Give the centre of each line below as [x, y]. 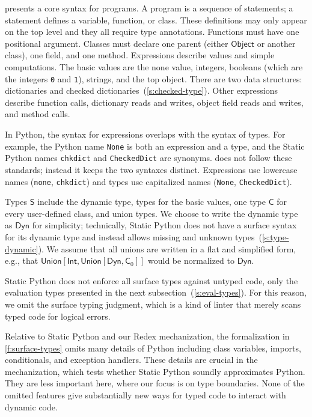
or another [276, 43]
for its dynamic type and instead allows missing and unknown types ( [133, 236]
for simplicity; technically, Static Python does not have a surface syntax [164, 225]
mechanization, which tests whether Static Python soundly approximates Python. [155, 371]
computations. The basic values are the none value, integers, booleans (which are [154, 66]
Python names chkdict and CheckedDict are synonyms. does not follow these [148, 158]
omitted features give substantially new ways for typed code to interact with [145, 395]
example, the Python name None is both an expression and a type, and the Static [155, 146]
